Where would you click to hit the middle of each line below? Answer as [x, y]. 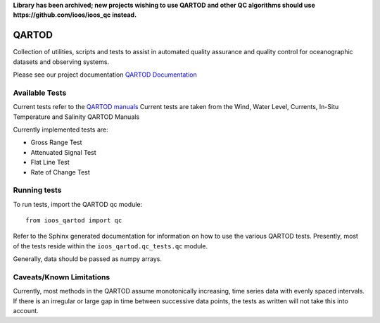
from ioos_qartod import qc [74, 221]
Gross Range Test [56, 142]
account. [26, 311]
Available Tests [40, 93]
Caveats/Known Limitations [62, 277]
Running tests [37, 190]
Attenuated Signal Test [63, 152]
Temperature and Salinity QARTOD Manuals [76, 117]
